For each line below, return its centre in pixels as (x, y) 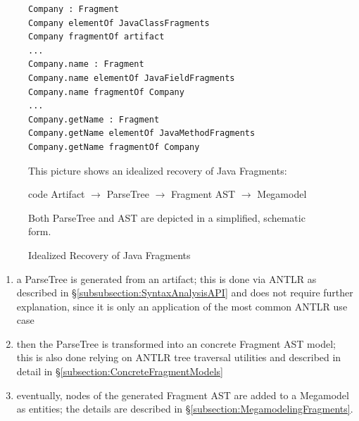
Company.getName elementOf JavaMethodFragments (142, 133)
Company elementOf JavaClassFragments (119, 23)
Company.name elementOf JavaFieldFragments (132, 78)
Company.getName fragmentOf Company (114, 147)
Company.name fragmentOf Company (106, 92)
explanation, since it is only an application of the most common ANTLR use (182, 306)
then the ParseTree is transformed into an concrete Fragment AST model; (176, 343)
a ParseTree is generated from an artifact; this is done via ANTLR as (166, 278)
